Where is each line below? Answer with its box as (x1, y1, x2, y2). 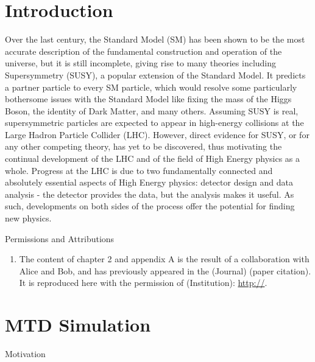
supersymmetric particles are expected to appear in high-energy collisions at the (5, 116, 304, 129)
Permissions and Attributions (5, 232, 115, 245)
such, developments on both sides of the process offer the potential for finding (5, 200, 295, 212)
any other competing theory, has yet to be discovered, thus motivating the (5, 140, 282, 153)
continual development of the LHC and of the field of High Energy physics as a (5, 152, 300, 165)
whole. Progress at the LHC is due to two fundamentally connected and (5, 164, 273, 176)
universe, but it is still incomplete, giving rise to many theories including (5, 57, 277, 69)
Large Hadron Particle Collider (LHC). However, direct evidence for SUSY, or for (5, 128, 310, 141)
